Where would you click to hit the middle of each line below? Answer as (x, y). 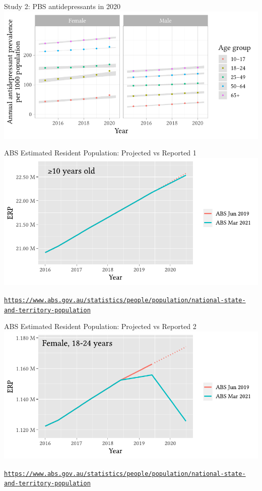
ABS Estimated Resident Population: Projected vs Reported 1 (100, 153)
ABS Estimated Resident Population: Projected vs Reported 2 (100, 326)
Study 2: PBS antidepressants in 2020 (62, 6)
